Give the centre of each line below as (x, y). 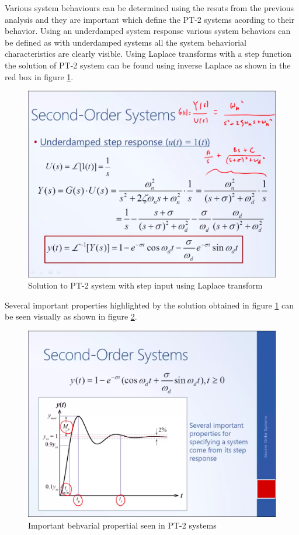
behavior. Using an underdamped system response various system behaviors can (148, 31)
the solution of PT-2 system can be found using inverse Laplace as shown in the (148, 65)
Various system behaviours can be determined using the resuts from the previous (149, 8)
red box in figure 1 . (39, 76)
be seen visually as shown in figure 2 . (71, 316)
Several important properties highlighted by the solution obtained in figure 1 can (149, 305)
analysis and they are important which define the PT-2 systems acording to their (150, 19)
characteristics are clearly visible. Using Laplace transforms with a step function (148, 54)
